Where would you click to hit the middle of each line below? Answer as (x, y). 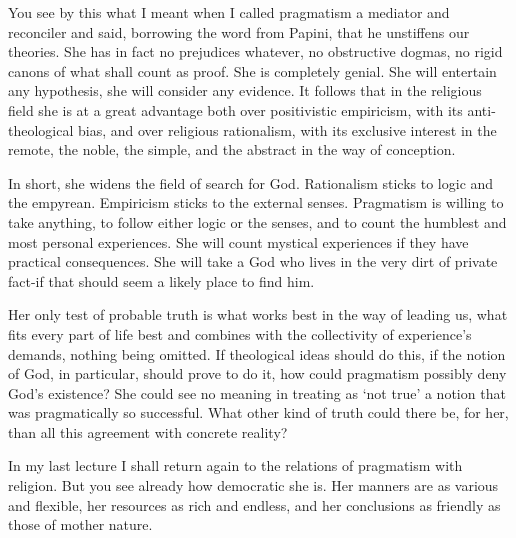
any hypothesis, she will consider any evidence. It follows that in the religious (245, 90)
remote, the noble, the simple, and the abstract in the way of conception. (232, 149)
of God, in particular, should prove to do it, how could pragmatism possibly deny (257, 373)
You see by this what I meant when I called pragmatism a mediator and (229, 12)
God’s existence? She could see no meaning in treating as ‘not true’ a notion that (257, 392)
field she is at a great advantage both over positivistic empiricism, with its (235, 109)
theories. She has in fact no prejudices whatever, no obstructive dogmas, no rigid (255, 51)
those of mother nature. (80, 524)
